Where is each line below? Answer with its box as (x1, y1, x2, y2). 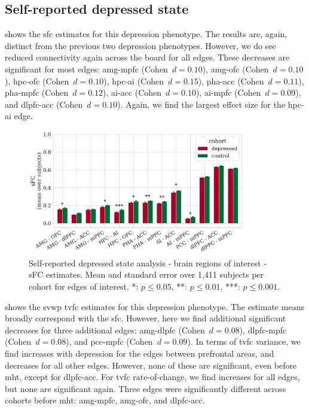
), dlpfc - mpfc (239, 323, 287, 336)
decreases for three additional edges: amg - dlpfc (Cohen (5, 323, 205, 336)
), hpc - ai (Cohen (103, 74, 164, 87)
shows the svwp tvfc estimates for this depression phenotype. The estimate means (5, 300, 304, 312)
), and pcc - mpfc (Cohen (66, 335, 153, 348)
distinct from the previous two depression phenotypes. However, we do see (5, 39, 276, 51)
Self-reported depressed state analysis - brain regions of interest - (29, 256, 267, 269)
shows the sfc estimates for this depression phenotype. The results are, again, (5, 28, 287, 40)
